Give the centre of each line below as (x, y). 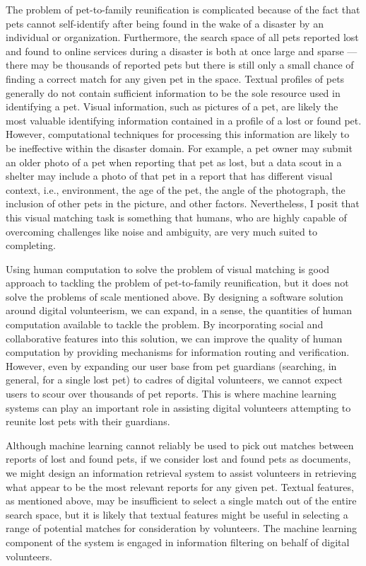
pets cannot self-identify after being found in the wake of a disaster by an (165, 23)
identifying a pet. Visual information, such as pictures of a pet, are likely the (172, 106)
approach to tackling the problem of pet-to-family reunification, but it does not (177, 283)
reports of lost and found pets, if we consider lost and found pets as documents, (178, 459)
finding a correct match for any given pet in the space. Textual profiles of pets (175, 78)
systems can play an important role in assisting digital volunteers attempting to (178, 407)
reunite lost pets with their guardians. (88, 421)
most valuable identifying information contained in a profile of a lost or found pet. (184, 120)
